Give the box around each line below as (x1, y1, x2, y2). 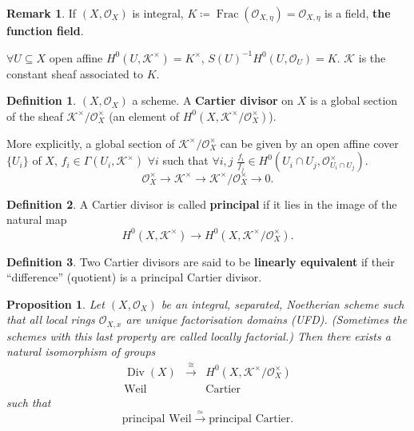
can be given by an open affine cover (220, 134, 399, 151)
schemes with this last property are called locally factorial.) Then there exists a (6, 327, 391, 344)
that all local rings (6, 311, 95, 328)
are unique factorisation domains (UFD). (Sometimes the (125, 311, 408, 328)
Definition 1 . (6, 92, 77, 109)
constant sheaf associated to (6, 65, 144, 82)
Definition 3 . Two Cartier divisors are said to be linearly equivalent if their (6, 253, 395, 269)
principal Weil (121, 413, 192, 425)
